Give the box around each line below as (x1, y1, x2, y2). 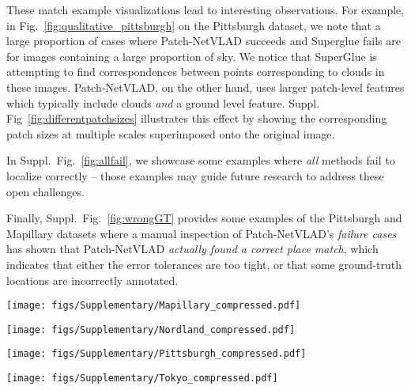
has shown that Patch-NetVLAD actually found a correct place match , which (6, 240, 379, 257)
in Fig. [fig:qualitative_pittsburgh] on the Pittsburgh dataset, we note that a (6, 17, 381, 33)
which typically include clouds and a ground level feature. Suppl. (6, 94, 320, 111)
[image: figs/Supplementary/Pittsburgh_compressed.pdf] (6, 348, 307, 360)
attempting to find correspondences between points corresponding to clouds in (6, 63, 385, 80)
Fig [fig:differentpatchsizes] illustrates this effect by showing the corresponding (6, 110, 387, 127)
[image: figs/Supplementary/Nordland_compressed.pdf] (6, 324, 296, 335)
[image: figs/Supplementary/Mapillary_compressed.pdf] (6, 300, 301, 312)
